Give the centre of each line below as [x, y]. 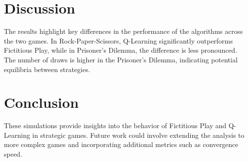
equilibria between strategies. [47, 69]
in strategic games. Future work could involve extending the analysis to [138, 135]
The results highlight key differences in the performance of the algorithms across [124, 31]
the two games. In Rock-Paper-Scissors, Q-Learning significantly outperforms [118, 40]
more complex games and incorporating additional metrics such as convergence [121, 144]
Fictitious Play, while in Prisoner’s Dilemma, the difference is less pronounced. [121, 50]
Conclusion [41, 102]
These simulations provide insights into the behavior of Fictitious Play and [115, 125]
